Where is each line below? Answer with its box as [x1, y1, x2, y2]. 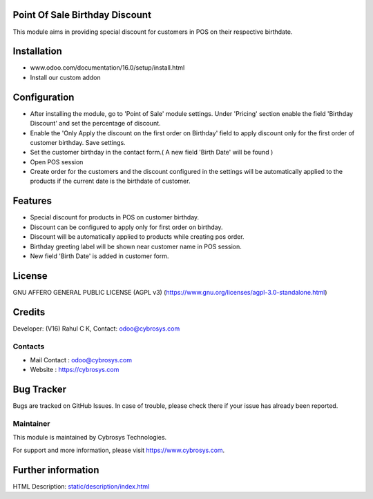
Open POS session [30, 157, 84, 166]
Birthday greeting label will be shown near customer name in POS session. [30, 242, 242, 251]
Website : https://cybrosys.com [30, 366, 119, 374]
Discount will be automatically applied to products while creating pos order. [30, 233, 245, 241]
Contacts [12, 342, 45, 351]
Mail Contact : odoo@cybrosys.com [30, 355, 133, 364]
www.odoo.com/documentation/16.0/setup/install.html [30, 63, 185, 72]
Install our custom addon [30, 73, 101, 81]
